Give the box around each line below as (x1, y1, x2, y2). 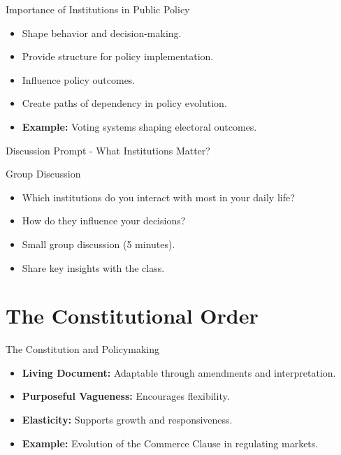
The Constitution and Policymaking (6, 342, 160, 356)
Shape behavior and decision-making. (22, 25, 182, 40)
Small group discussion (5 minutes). (22, 236, 175, 251)
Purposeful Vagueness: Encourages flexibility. (22, 389, 230, 403)
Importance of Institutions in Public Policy (6, 2, 190, 16)
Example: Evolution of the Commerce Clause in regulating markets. (22, 435, 319, 450)
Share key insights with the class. (22, 260, 165, 275)
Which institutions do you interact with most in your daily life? (22, 189, 295, 204)
